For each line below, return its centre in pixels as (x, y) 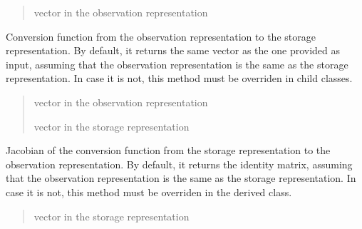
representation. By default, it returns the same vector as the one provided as (173, 50)
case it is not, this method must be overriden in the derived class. (149, 192)
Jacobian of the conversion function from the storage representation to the (168, 150)
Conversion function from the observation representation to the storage (161, 36)
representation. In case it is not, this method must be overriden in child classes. (179, 78)
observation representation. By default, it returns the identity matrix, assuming (179, 164)
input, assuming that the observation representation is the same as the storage (177, 64)
